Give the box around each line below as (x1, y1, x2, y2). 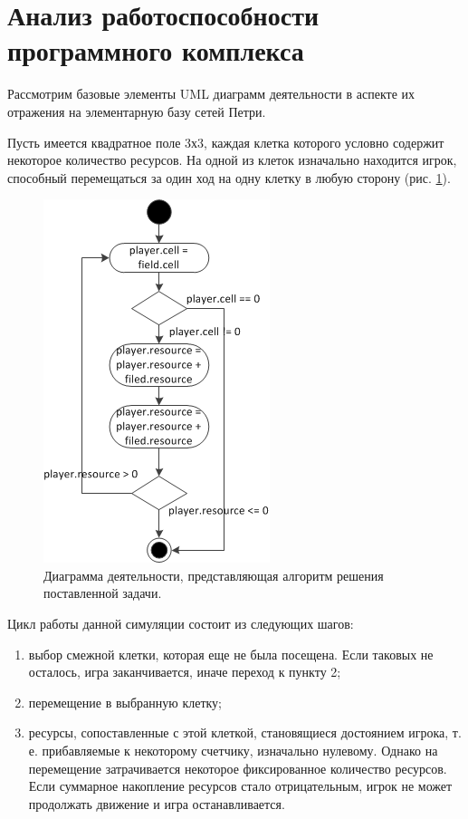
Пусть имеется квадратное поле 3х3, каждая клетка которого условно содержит (7, 132, 444, 151)
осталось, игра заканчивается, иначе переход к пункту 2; (28, 662, 341, 681)
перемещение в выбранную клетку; (28, 692, 222, 711)
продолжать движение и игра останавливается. (28, 794, 285, 813)
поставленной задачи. (43, 583, 162, 602)
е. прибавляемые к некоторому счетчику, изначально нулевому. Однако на (28, 741, 438, 760)
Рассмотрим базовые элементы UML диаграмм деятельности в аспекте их (7, 84, 415, 103)
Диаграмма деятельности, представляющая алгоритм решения (43, 565, 384, 584)
